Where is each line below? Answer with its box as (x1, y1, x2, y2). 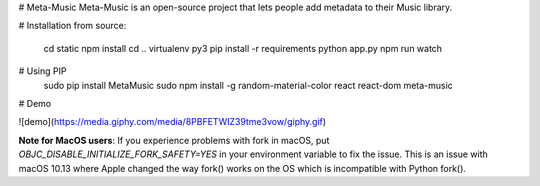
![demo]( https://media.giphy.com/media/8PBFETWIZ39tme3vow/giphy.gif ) (18, 116, 327, 128)
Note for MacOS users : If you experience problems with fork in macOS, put (18, 134, 330, 146)
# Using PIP (18, 65, 67, 77)
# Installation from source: (18, 20, 127, 32)
